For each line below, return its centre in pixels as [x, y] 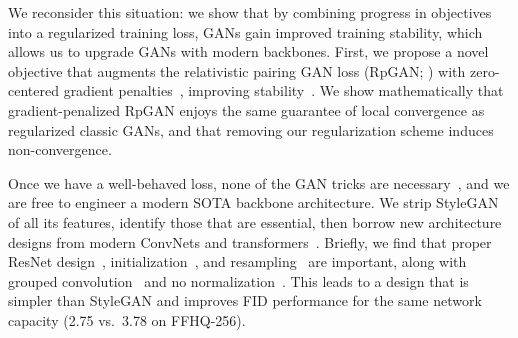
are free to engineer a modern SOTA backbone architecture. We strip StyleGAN [253, 202]
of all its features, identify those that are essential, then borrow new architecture [255, 221]
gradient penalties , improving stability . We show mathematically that [283, 90]
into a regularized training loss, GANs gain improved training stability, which [245, 31]
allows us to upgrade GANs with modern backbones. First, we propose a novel [248, 51]
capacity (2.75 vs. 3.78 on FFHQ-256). [127, 319]
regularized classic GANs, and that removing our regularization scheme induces [251, 129]
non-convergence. [60, 149]
